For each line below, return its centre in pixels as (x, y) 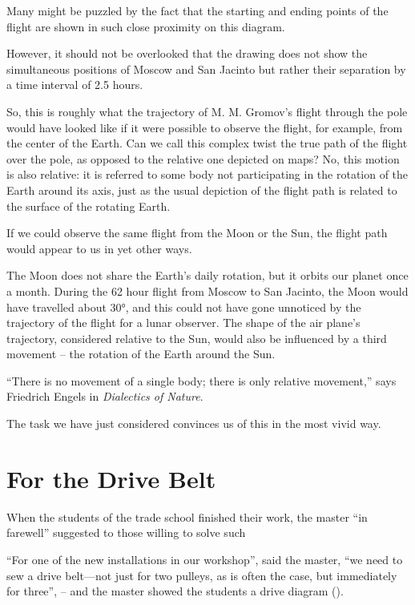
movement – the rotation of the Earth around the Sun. (141, 354)
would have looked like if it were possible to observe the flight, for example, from (205, 127)
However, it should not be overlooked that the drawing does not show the (187, 53)
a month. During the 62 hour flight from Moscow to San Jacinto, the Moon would (207, 290)
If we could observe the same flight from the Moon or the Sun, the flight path (197, 233)
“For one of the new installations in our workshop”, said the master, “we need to (205, 559)
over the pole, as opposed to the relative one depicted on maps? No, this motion (203, 158)
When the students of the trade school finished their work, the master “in (187, 516)
